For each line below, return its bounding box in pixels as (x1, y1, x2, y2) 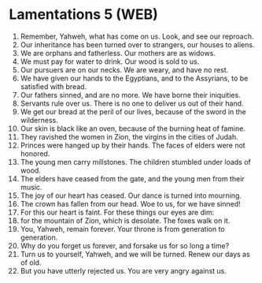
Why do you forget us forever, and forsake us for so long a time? (20, 240, 230, 250)
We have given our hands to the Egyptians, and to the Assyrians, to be (20, 73, 249, 83)
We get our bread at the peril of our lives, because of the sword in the (20, 106, 247, 116)
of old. (20, 258, 42, 267)
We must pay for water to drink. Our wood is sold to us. (20, 57, 200, 66)
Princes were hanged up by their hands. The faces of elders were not (20, 140, 246, 150)
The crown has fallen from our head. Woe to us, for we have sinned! (20, 199, 241, 208)
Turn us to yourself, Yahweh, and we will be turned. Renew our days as (20, 249, 250, 259)
